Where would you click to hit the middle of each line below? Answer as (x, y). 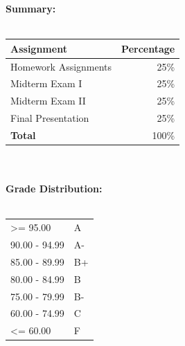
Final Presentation (50, 118)
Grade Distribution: (54, 189)
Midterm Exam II (48, 101)
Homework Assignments (61, 66)
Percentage (148, 48)
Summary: (31, 8)
